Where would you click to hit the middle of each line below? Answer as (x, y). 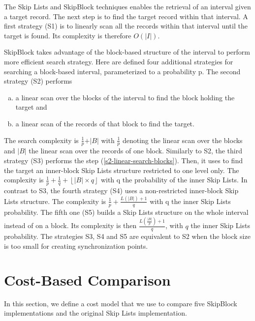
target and (31, 107)
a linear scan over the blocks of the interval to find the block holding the (125, 97)
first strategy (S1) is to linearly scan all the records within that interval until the (126, 26)
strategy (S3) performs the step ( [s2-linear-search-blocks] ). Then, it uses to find (123, 160)
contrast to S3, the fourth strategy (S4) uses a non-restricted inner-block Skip (121, 190)
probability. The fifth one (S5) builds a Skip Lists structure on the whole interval (126, 212)
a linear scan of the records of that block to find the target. (105, 123)
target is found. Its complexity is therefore (68, 35)
